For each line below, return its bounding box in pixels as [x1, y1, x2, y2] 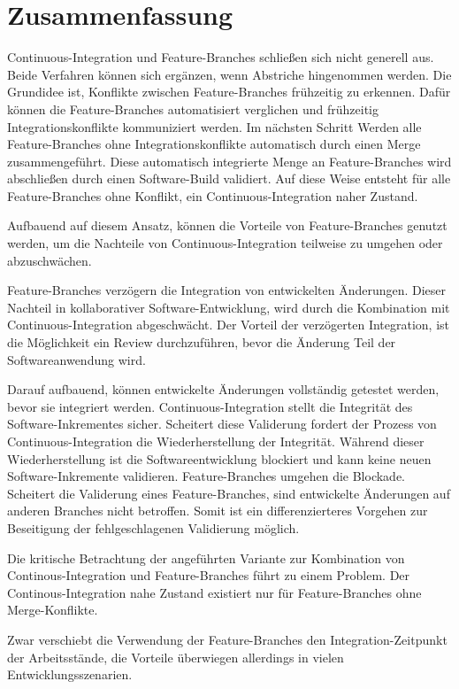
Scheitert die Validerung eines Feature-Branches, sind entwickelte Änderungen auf [7, 484, 450, 502]
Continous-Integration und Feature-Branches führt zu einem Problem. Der [7, 566, 410, 584]
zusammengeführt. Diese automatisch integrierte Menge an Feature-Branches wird [7, 151, 452, 170]
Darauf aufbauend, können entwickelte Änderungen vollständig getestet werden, [7, 380, 440, 399]
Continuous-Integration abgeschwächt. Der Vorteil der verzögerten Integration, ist [7, 315, 450, 334]
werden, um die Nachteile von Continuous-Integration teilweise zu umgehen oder [7, 234, 443, 252]
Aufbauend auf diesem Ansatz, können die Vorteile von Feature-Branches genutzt [7, 216, 448, 235]
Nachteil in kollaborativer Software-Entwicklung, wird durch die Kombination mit [7, 298, 450, 316]
